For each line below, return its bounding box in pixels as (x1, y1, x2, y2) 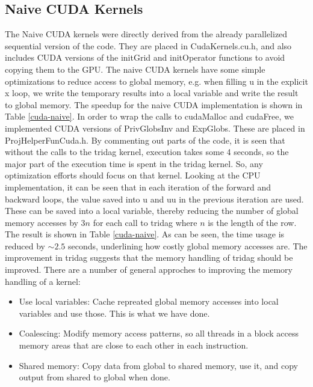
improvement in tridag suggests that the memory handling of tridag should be (5, 251, 293, 264)
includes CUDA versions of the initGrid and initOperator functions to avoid (5, 51, 285, 64)
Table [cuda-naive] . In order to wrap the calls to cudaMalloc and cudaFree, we (5, 110, 294, 123)
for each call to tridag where (93, 216, 197, 228)
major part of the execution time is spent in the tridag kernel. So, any (5, 157, 263, 169)
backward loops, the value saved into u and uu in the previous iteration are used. (5, 192, 304, 205)
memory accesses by (5, 216, 78, 228)
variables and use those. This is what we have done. (19, 306, 210, 319)
